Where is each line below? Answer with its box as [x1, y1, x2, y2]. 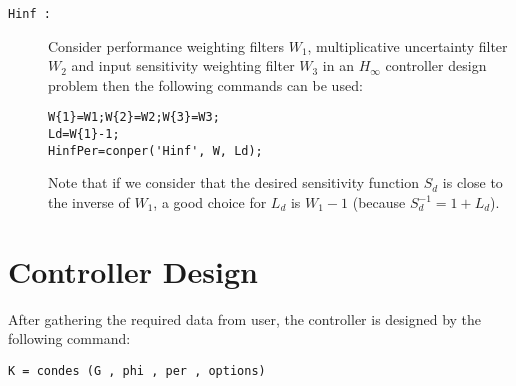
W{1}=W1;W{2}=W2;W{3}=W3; [48, 110, 220, 125]
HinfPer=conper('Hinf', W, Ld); [48, 143, 263, 158]
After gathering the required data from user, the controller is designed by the [8, 308, 482, 329]
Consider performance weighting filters [48, 35, 284, 56]
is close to [442, 172, 503, 193]
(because [352, 192, 406, 212]
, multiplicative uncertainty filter [307, 35, 508, 56]
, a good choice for [153, 192, 267, 212]
